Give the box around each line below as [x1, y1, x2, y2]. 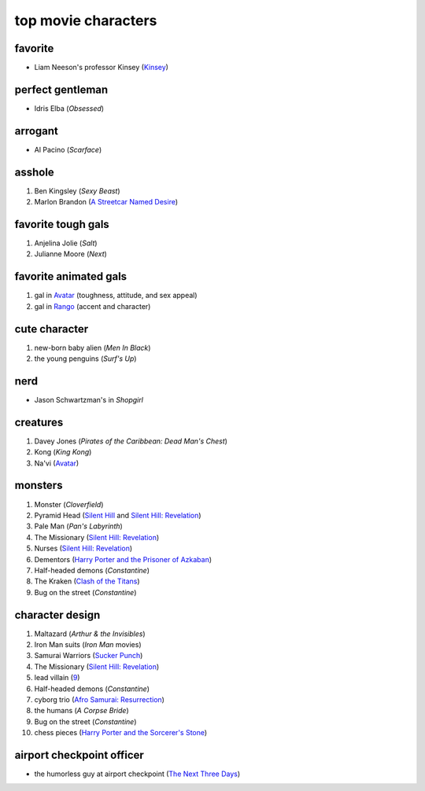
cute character [14, 322, 89, 336]
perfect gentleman [14, 83, 109, 96]
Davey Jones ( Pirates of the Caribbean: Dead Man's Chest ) [34, 436, 228, 446]
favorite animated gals [14, 270, 128, 283]
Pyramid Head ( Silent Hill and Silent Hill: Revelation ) [34, 510, 201, 520]
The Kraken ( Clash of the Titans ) [34, 576, 141, 586]
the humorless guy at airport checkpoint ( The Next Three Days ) [34, 769, 241, 778]
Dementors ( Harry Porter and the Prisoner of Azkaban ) [34, 554, 213, 564]
